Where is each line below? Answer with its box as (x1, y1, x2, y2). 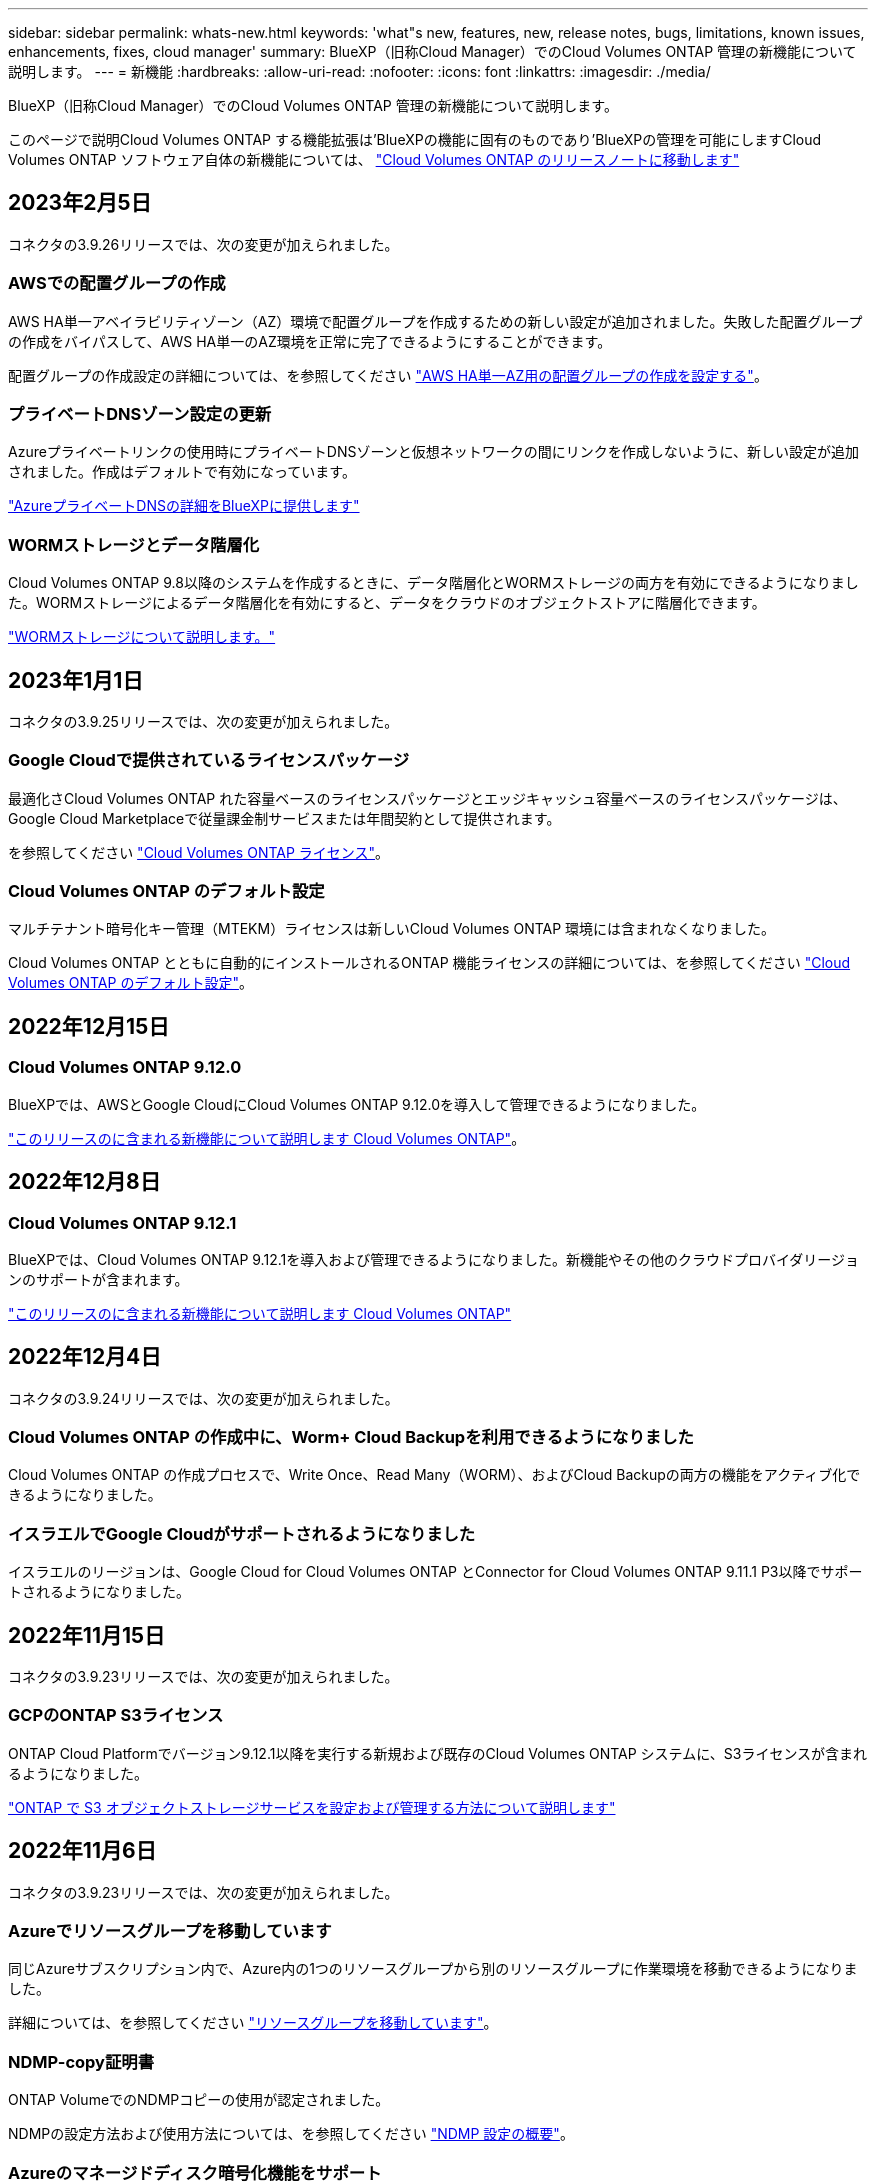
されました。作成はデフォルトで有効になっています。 (8, 463, 356, 481)
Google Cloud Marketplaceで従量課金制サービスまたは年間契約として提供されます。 (8, 809, 561, 827)
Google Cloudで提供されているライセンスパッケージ (8, 750, 410, 771)
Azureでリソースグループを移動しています (8, 1921, 332, 1942)
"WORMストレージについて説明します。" (8, 628, 276, 646)
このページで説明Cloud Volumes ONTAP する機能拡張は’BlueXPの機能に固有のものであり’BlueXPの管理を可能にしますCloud (8, 131, 822, 148)
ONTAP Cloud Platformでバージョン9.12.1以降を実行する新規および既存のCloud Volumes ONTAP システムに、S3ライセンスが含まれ (8, 1744, 868, 1762)
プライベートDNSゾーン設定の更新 (8, 403, 272, 424)
